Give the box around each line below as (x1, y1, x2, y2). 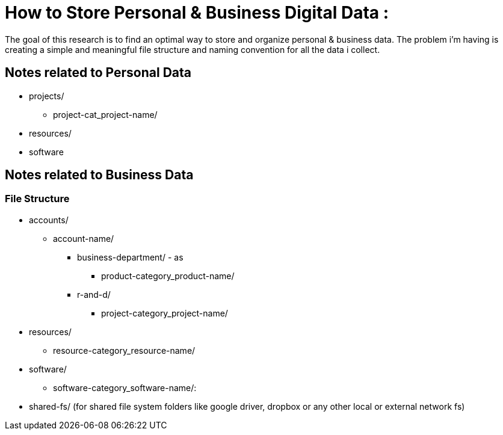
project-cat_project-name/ (53, 109, 158, 120)
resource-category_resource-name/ (53, 345, 196, 356)
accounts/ (29, 214, 69, 225)
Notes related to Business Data (5, 167, 194, 183)
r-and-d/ (77, 289, 111, 300)
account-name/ (53, 233, 114, 244)
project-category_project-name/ (101, 307, 228, 318)
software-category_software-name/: (53, 382, 197, 393)
